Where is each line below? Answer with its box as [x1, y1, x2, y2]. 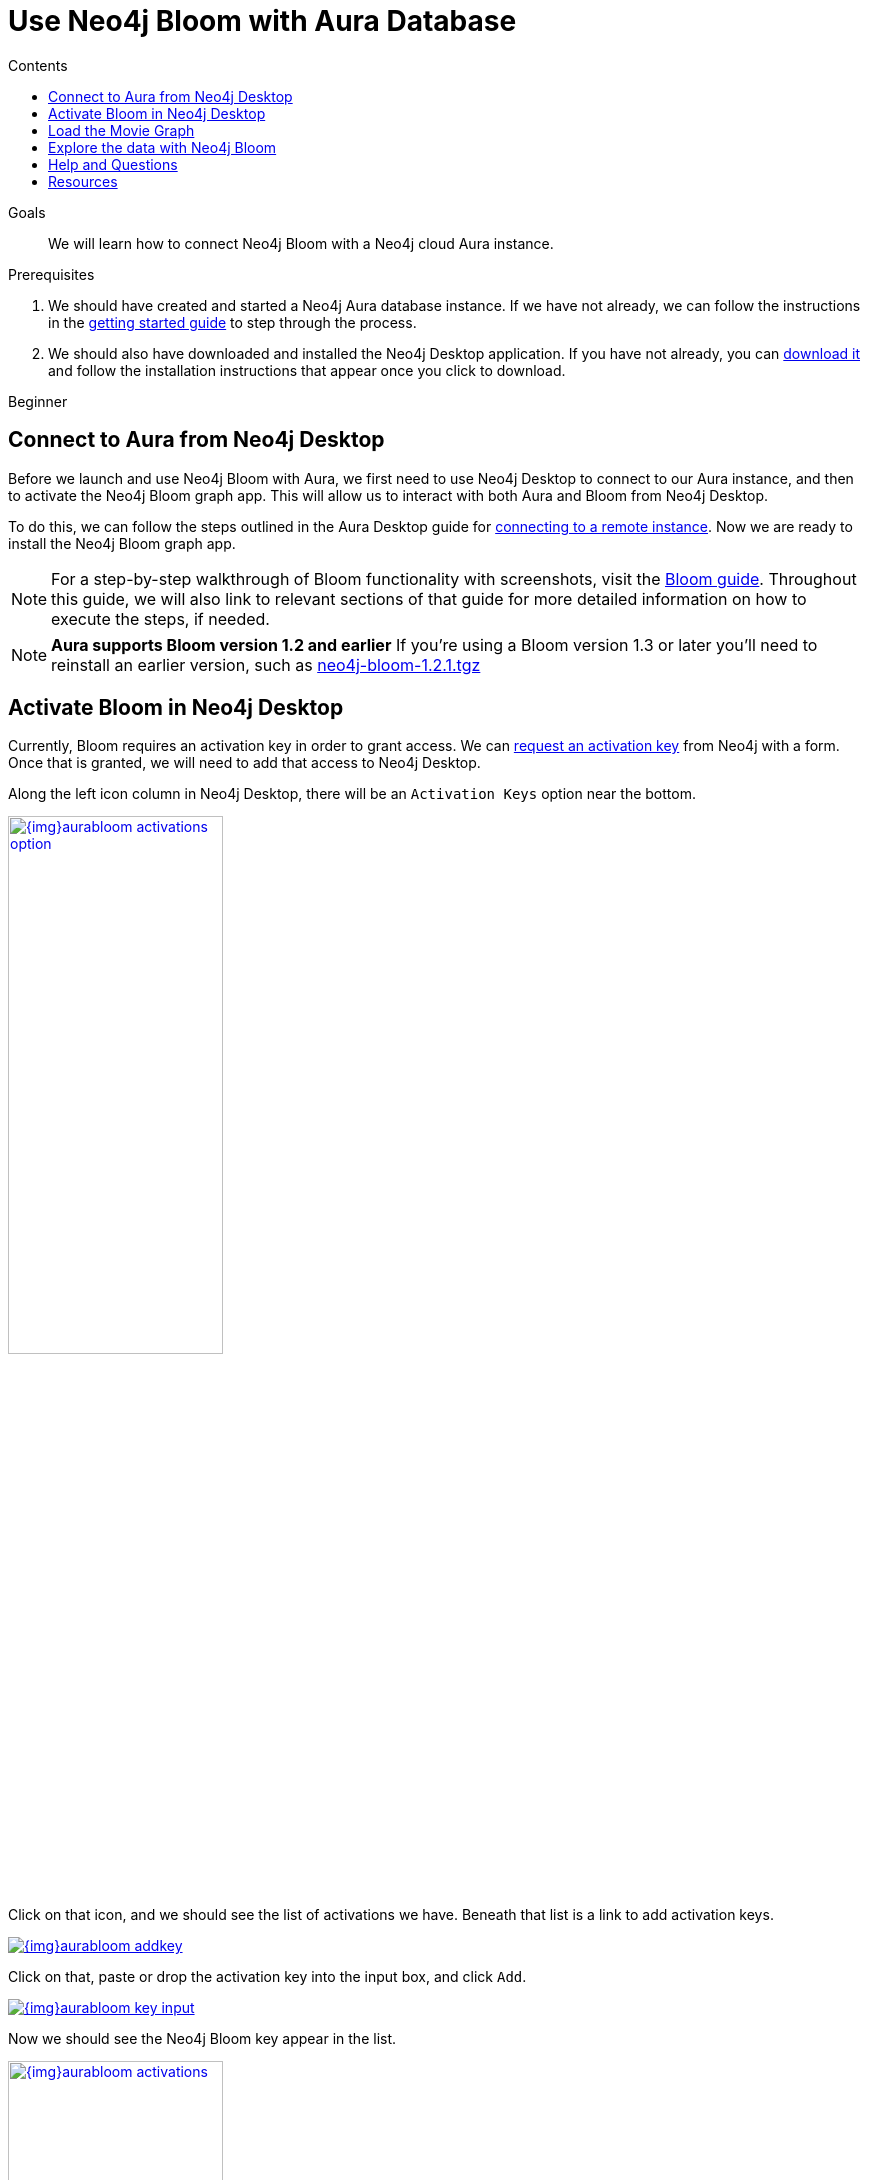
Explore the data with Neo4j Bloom [48, 138, 277, 156]
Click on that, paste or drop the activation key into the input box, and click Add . [8, 1968, 527, 1986]
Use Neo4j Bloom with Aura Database [8, 4, 517, 38]
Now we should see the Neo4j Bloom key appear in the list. [8, 2030, 397, 2048]
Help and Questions [48, 155, 178, 173]
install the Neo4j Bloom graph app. [8, 534, 236, 552]
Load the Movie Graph [48, 121, 195, 139]
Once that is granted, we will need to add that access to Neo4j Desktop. [8, 754, 481, 772]
